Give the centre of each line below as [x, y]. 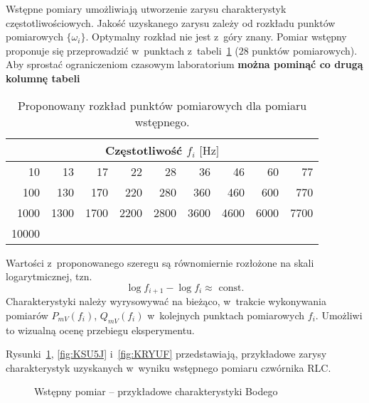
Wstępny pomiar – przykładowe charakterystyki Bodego [156, 391]
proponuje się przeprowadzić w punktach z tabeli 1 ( [122, 50]
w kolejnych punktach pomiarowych [226, 315]
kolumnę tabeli [43, 78]
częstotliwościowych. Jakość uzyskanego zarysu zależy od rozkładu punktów [171, 22]
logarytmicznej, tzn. [49, 276]
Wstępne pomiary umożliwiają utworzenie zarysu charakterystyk [146, 9]
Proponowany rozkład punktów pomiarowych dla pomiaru [162, 105]
